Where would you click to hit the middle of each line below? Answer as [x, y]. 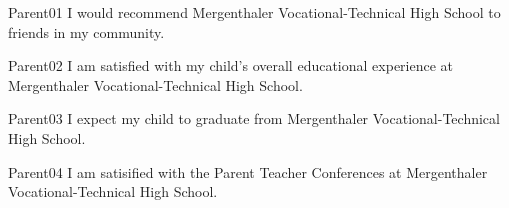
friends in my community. [86, 31]
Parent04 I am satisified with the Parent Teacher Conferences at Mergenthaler [248, 171]
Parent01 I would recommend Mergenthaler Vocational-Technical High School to [254, 12]
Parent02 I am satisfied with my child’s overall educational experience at [231, 65]
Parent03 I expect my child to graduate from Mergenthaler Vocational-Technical [254, 118]
